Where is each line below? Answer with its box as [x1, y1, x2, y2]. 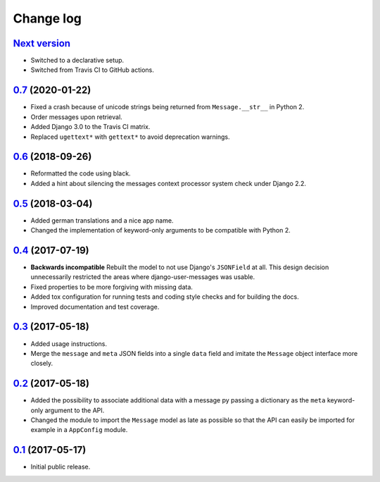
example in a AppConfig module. [30, 426, 128, 434]
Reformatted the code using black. [30, 169, 131, 178]
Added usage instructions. [30, 339, 107, 348]
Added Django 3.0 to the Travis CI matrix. [30, 123, 151, 131]
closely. [30, 359, 53, 368]
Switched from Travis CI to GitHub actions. [30, 66, 155, 74]
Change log [13, 11, 82, 26]
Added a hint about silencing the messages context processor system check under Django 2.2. [30, 179, 306, 187]
